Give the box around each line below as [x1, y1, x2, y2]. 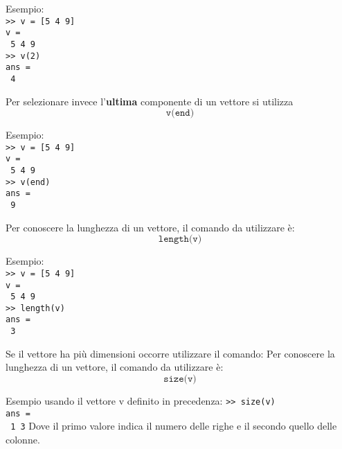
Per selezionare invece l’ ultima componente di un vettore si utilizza [6, 94, 294, 108]
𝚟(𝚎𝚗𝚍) [165, 108, 195, 118]
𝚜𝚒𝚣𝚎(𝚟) [163, 373, 197, 384]
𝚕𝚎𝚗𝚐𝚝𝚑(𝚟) [158, 234, 202, 245]
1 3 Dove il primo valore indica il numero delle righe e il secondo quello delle [10, 419, 337, 433]
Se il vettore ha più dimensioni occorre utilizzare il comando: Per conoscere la [6, 346, 335, 360]
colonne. [6, 432, 40, 446]
